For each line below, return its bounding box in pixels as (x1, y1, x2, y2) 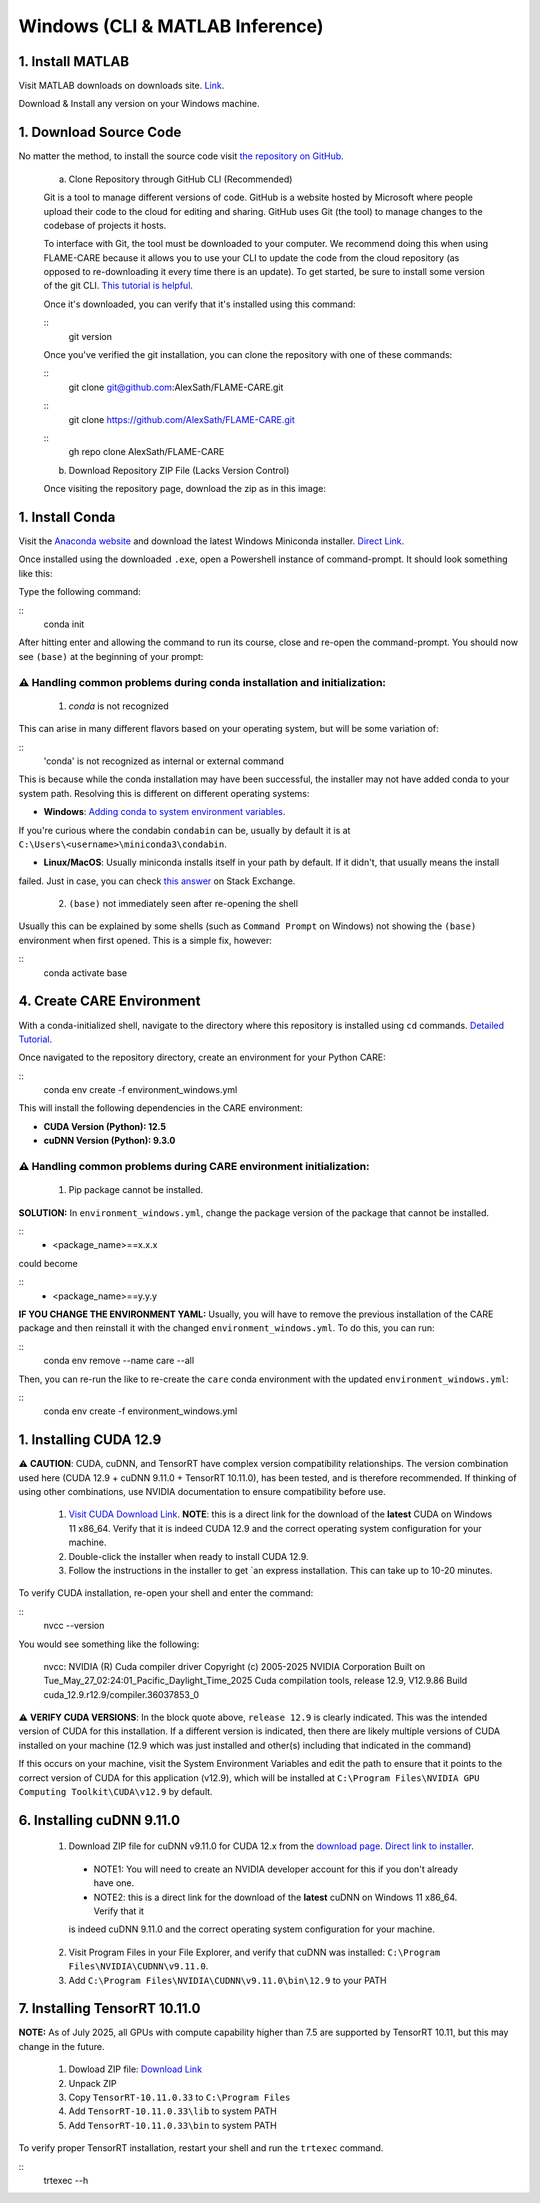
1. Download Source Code (18, 124, 182, 141)
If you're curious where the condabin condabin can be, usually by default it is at (18, 824, 351, 836)
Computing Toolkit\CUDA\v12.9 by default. (18, 1786, 214, 1798)
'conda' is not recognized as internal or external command (43, 755, 285, 767)
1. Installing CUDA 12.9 (18, 1431, 162, 1449)
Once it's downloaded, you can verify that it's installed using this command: (43, 298, 356, 310)
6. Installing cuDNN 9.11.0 (18, 1811, 180, 1829)
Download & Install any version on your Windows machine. (18, 98, 260, 110)
